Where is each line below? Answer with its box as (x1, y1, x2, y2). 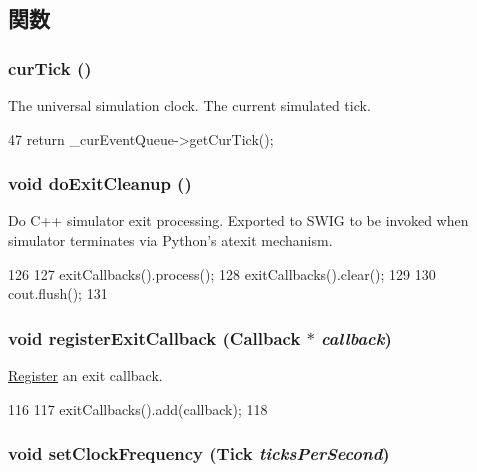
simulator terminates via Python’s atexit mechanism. (8, 230, 333, 250)
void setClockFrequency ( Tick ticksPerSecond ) (8, 441, 390, 466)
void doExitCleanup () (8, 171, 192, 196)
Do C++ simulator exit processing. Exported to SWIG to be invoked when (8, 210, 469, 231)
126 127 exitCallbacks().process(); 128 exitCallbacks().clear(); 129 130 (8, 263, 436, 284)
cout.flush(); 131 (8, 283, 108, 304)
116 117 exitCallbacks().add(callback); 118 (8, 398, 268, 419)
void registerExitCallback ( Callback (8, 325, 301, 350)
